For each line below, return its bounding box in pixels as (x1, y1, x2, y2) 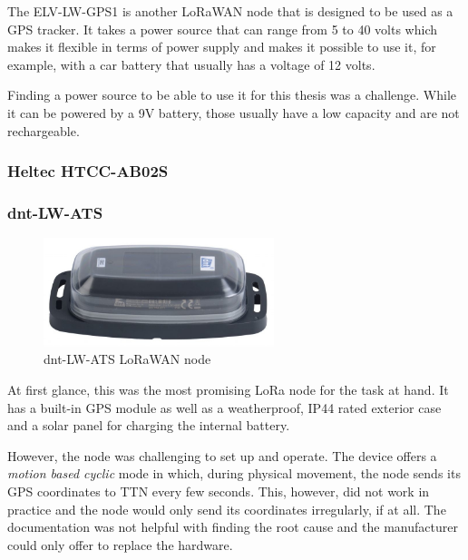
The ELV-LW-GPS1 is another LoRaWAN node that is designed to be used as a (7, 2, 453, 20)
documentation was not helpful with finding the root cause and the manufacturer (7, 517, 458, 536)
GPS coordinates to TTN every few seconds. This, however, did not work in (7, 481, 430, 500)
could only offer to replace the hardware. (7, 535, 233, 554)
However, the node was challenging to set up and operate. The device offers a (7, 446, 437, 465)
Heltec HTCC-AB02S (7, 160, 169, 182)
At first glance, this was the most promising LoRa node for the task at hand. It (7, 379, 449, 398)
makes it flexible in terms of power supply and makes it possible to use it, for (7, 37, 436, 56)
